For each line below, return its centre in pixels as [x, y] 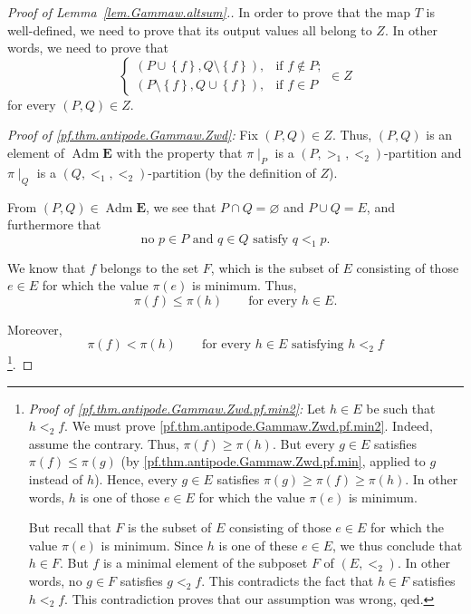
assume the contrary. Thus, [104, 443]
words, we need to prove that [88, 48]
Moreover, [35, 329]
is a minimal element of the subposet [205, 563]
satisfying [317, 345]
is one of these [258, 545]
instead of [56, 478]
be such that [401, 408]
